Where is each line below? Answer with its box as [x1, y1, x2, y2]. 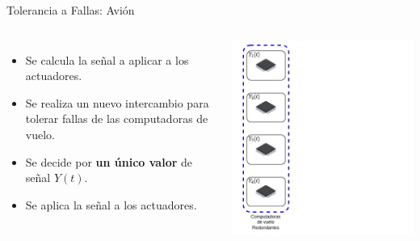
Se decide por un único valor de [25, 153, 192, 170]
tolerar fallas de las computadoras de [25, 110, 208, 127]
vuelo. [25, 125, 55, 142]
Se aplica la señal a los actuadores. [25, 196, 197, 213]
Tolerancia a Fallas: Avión [6, 2, 135, 18]
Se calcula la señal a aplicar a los [25, 51, 189, 68]
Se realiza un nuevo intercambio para [25, 94, 209, 111]
